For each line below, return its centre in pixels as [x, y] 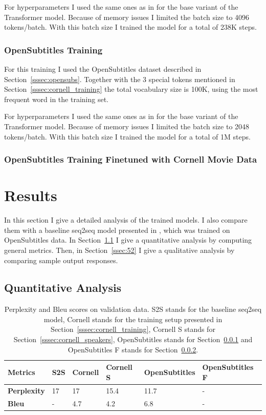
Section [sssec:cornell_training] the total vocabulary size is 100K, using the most [131, 89]
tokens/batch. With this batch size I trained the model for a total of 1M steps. [127, 136]
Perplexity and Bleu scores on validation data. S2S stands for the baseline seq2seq [133, 309]
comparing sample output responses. [61, 260]
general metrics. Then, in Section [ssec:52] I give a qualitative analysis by [119, 250]
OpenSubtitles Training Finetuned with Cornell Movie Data [131, 159]
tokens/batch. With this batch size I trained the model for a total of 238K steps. [130, 27]
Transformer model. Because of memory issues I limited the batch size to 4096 [127, 17]
